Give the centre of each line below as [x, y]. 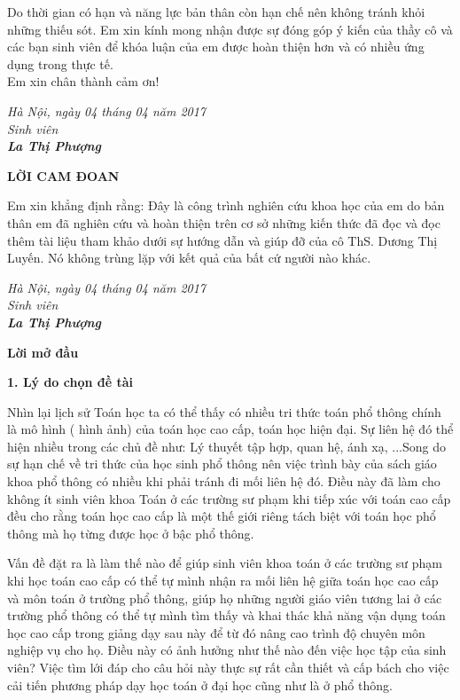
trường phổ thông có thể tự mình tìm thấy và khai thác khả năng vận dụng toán [226, 615]
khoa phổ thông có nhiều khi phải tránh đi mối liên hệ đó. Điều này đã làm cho [224, 481]
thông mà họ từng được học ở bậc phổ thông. [131, 533]
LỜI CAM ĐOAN [63, 175]
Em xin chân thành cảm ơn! [83, 81]
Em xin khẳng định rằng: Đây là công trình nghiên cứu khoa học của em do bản [226, 205]
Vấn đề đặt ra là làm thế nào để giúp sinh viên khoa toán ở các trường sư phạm [225, 563]
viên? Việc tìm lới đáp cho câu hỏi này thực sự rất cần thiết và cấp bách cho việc [228, 667]
